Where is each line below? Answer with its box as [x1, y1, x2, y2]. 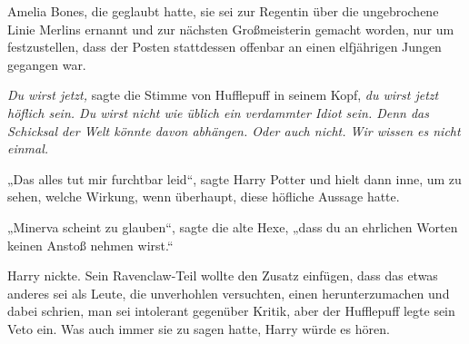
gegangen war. [7, 54, 86, 74]
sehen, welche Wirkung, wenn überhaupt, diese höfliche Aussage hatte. [7, 187, 400, 206]
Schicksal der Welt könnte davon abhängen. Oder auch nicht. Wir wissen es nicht [7, 121, 461, 140]
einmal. [7, 139, 49, 158]
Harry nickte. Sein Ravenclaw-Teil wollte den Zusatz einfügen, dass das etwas [7, 266, 438, 285]
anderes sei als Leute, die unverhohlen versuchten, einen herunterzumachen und [7, 283, 450, 302]
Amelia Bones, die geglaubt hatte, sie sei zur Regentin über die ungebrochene [7, 2, 439, 20]
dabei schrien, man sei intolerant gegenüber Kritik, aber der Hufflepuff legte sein [7, 301, 455, 320]
